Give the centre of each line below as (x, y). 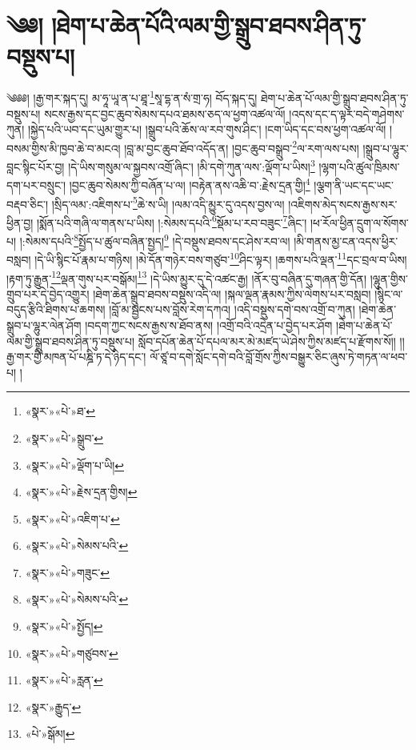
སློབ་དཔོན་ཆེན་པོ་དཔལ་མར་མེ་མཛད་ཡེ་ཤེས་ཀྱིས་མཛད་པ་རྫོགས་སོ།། (267, 341)
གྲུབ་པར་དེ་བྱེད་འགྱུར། (48, 293)
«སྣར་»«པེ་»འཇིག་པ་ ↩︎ (72, 518)
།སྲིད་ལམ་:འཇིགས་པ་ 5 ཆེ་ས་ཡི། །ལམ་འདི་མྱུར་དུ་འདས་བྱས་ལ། (168, 203)
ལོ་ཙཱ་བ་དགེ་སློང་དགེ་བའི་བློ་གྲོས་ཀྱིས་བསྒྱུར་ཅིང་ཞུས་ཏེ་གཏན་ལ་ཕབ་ (279, 357)
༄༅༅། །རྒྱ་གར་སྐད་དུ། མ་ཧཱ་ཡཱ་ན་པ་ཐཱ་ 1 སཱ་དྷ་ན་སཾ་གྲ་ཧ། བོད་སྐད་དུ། (132, 96)
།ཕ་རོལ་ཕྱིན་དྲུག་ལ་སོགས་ (359, 222)
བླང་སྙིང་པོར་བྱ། (36, 166)
